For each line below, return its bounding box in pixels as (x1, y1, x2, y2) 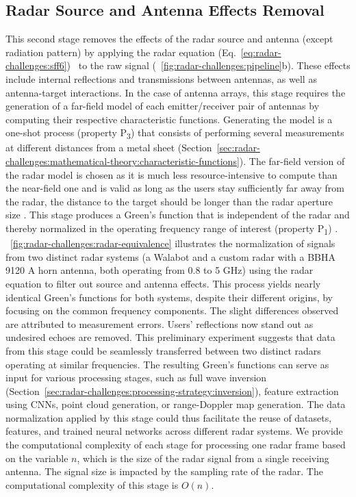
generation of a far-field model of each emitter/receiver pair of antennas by (5, 99, 320, 113)
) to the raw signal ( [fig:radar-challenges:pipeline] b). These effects (66, 58, 351, 73)
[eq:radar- (240, 44, 281, 59)
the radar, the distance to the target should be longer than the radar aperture (5, 194, 333, 208)
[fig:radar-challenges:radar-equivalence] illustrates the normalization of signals (10, 236, 335, 251)
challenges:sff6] (5, 58, 67, 73)
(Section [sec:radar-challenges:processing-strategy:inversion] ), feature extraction (5, 383, 339, 398)
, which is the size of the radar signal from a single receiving (77, 450, 329, 465)
